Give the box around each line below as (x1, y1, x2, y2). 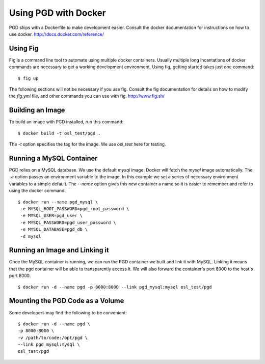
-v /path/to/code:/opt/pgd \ (18, 335, 88, 340)
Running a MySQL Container (9, 154, 98, 162)
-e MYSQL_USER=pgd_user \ (20, 213, 83, 219)
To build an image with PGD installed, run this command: (9, 119, 124, 125)
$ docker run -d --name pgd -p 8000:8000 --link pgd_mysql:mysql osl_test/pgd (18, 284, 212, 290)
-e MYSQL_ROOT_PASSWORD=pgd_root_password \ (20, 206, 130, 211)
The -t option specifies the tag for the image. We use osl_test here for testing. (9, 141, 166, 147)
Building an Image (9, 106, 65, 114)
